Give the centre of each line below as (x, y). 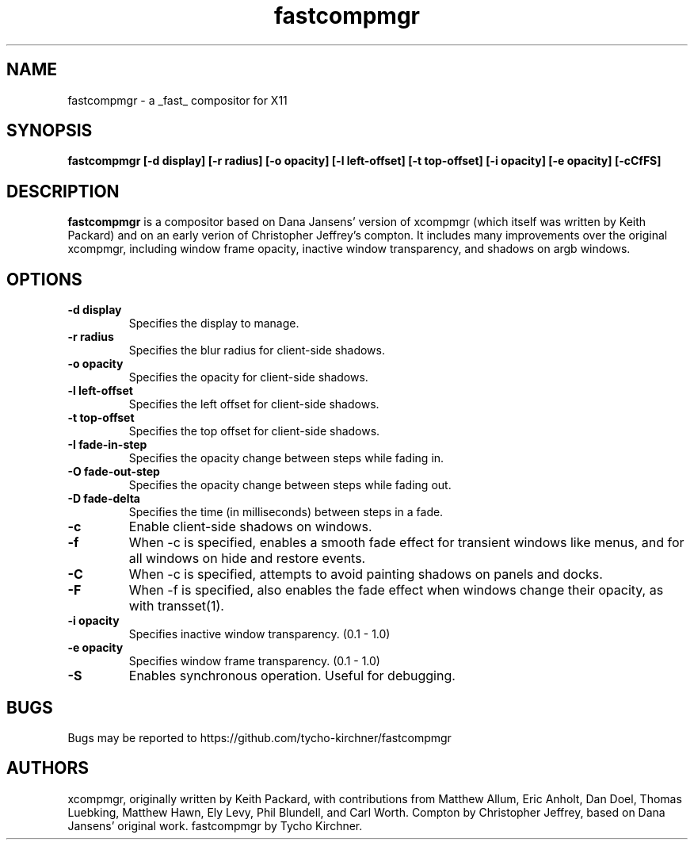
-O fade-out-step (114, 472)
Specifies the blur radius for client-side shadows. (257, 350)
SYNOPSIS (50, 131)
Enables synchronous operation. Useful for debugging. (292, 676)
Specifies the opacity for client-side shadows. (248, 377)
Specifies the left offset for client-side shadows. (254, 404)
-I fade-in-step (107, 445)
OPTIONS (44, 279)
